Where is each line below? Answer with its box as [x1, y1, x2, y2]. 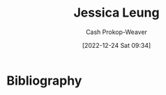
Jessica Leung [73, 5, 160, 21]
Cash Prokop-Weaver [85, 28, 148, 36]
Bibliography [6, 73, 82, 88]
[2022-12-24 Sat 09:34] [82, 41, 151, 49]
